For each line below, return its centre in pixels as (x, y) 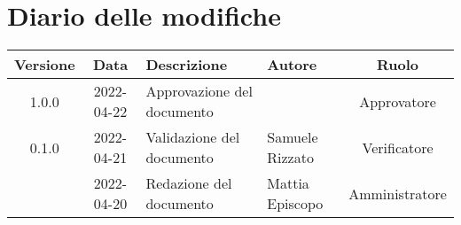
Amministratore (398, 193)
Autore (292, 65)
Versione (45, 65)
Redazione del (189, 183)
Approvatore (398, 101)
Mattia (288, 183)
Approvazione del (199, 91)
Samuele (293, 137)
